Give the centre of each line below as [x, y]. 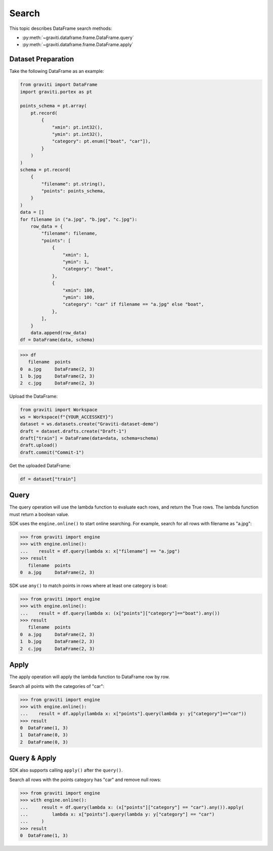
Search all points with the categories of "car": [57, 686]
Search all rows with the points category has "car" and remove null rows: [85, 780]
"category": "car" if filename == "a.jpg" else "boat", [133, 304]
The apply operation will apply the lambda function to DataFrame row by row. [89, 677]
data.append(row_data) [59, 333]
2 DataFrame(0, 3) [44, 742]
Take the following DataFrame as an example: [57, 71]
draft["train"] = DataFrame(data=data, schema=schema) [89, 438]
